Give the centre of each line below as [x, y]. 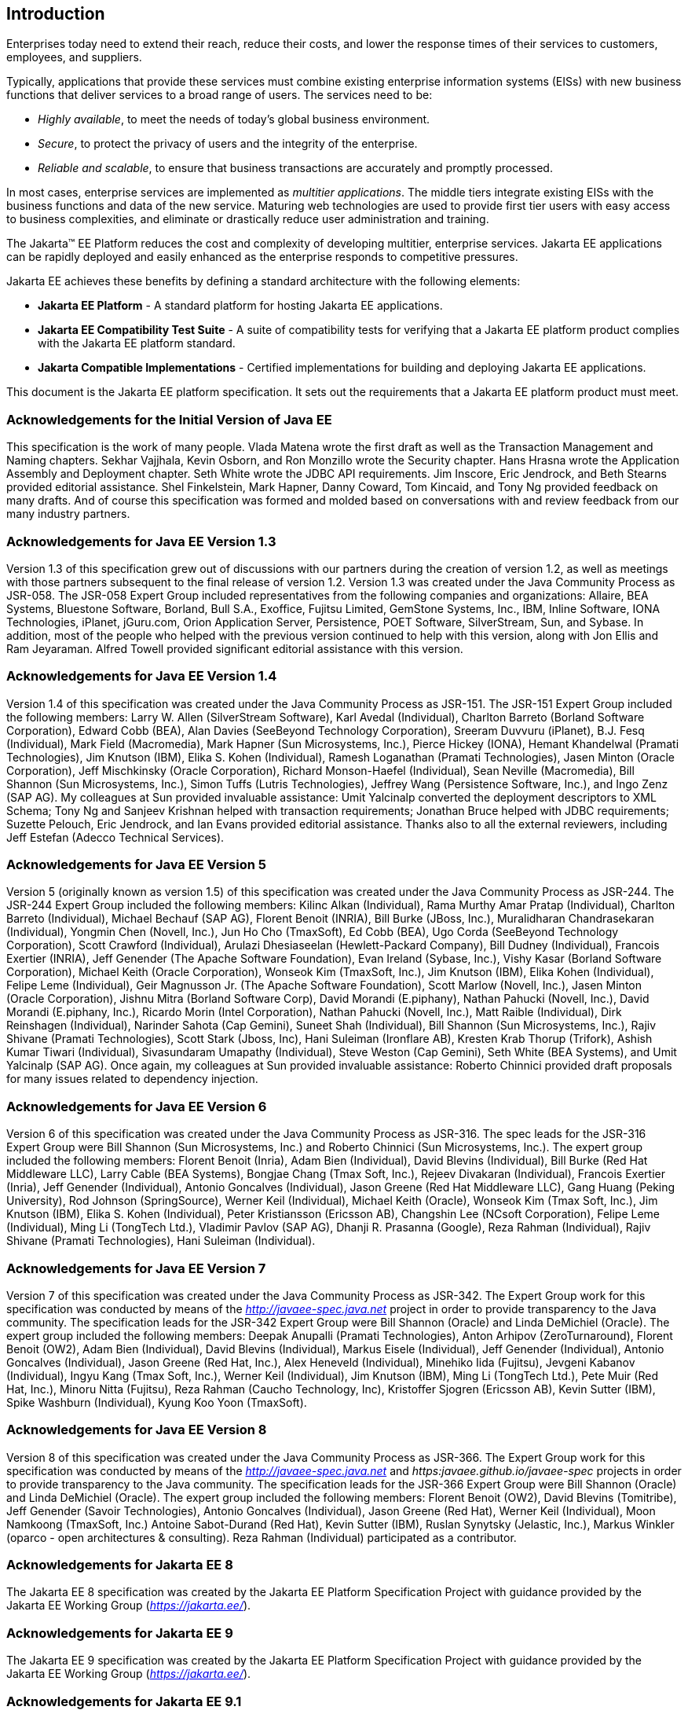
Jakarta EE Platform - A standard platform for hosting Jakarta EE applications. [240, 306]
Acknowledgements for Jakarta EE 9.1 [124, 1701]
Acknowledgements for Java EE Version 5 [136, 865]
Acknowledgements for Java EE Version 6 [137, 1106]
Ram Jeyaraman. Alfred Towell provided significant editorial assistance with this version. [235, 648]
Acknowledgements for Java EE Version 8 [137, 1430]
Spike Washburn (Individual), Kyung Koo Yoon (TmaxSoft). [157, 1402]
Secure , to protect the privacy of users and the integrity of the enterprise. [228, 144]
